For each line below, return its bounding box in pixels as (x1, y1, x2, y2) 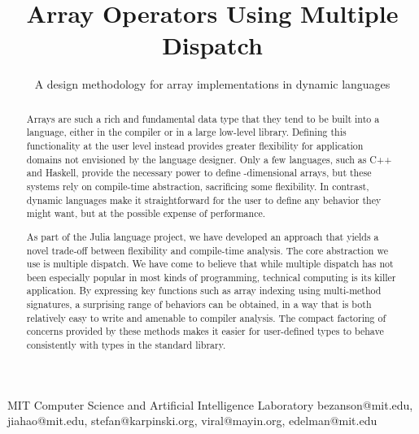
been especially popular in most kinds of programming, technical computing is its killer (26, 270, 396, 284)
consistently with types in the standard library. (26, 338, 226, 352)
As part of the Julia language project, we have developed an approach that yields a (26, 229, 379, 243)
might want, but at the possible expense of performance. (26, 206, 266, 220)
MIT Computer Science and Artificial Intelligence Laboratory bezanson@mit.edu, (7, 396, 413, 413)
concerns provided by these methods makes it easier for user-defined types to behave (26, 324, 384, 338)
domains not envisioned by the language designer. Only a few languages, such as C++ (26, 152, 392, 166)
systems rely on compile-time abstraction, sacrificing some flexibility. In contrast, (26, 179, 369, 193)
